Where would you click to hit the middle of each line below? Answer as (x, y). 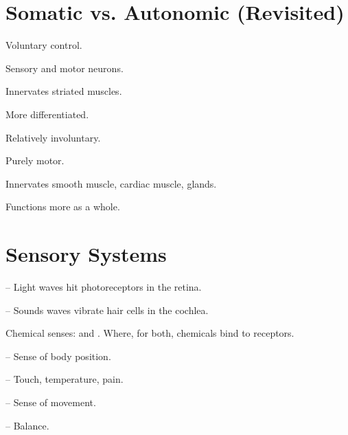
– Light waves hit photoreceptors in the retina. (104, 287)
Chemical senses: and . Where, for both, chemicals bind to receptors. (150, 333)
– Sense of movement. (51, 402)
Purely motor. (35, 160)
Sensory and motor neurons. (65, 68)
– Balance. (27, 425)
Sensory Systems (86, 254)
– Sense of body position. (58, 356)
